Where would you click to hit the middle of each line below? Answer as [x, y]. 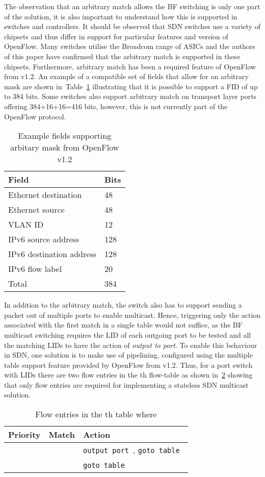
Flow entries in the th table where [96, 414]
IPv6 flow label [35, 269]
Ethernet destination [45, 195]
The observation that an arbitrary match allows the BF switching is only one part [132, 6]
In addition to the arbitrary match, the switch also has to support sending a [123, 305]
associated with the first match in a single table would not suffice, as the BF [123, 325]
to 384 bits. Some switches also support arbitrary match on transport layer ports [130, 96]
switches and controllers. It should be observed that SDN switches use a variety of [132, 26]
